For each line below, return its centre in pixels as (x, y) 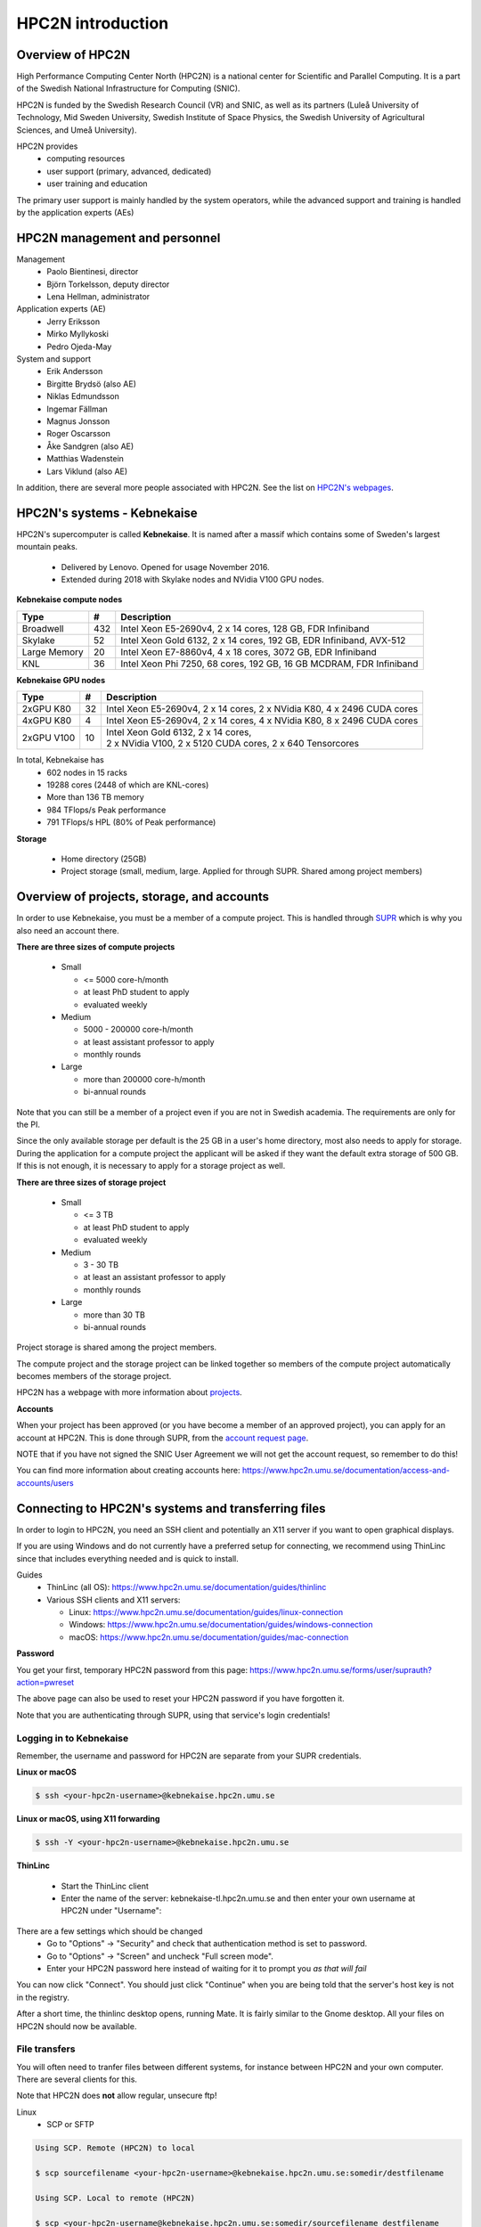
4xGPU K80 (47, 721)
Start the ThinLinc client (105, 1886)
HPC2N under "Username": (111, 1911)
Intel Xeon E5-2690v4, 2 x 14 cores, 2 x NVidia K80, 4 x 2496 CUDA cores (262, 709)
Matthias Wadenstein (86, 459)
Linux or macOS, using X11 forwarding (88, 1819)
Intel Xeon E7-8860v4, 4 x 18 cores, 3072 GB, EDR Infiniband (249, 652)
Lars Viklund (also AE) (87, 471)
